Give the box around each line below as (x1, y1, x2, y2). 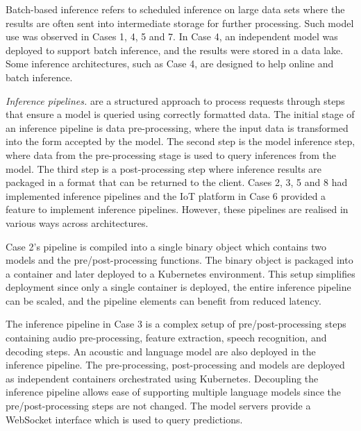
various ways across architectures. (6, 215, 149, 230)
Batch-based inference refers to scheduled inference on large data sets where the (6, 2, 345, 16)
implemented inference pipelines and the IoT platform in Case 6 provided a (6, 188, 326, 203)
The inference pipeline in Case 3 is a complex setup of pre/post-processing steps (6, 316, 346, 331)
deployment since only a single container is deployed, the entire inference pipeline (6, 280, 351, 294)
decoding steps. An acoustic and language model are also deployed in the (6, 344, 316, 358)
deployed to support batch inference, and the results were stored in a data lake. (6, 42, 344, 57)
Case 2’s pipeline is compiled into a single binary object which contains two (6, 239, 327, 253)
